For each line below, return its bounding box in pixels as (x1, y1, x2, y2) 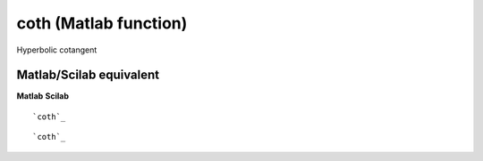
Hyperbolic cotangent (16, 44, 97, 55)
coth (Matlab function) (16, 13, 188, 33)
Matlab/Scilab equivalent (16, 68, 160, 83)
